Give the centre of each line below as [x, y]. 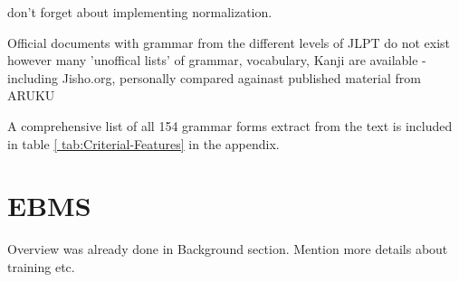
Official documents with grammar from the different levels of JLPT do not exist [229, 42]
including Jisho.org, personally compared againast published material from [214, 77]
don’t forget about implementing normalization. [140, 12]
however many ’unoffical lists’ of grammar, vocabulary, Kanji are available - [217, 60]
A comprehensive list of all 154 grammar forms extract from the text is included [230, 125]
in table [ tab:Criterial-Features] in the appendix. [143, 143]
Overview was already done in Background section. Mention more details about [228, 249]
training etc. [41, 266]
